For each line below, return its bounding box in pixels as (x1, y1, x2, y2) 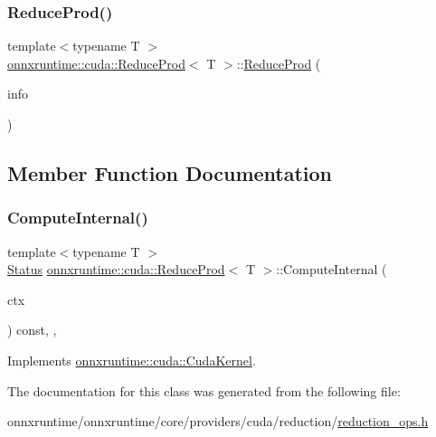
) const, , (7, 320, 57, 339)
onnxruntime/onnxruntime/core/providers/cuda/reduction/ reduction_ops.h (7, 412, 429, 431)
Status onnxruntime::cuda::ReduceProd (7, 260, 225, 279)
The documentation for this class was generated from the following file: (7, 381, 401, 400)
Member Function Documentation (7, 158, 333, 186)
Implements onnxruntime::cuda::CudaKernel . (7, 350, 256, 369)
